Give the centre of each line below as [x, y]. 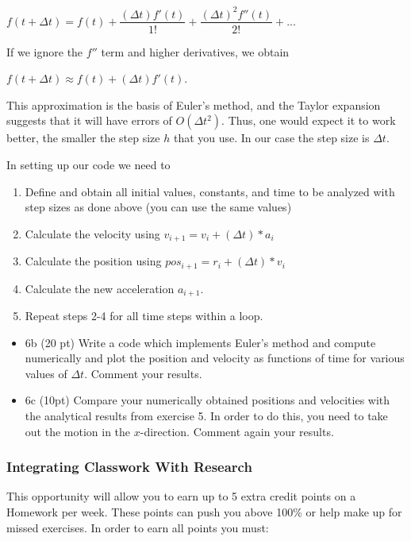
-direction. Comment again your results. [237, 431]
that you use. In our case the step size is [271, 138]
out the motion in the [78, 431]
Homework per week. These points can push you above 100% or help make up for [204, 512]
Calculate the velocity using [92, 233]
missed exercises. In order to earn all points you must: [138, 527]
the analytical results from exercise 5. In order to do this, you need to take [206, 416]
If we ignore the [45, 51]
